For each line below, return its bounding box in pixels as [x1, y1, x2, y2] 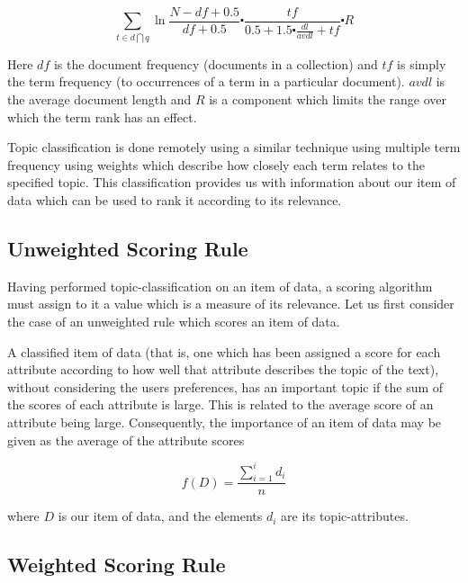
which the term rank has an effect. [7, 107, 197, 126]
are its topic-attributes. [281, 507, 409, 525]
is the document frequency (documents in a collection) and [53, 54, 378, 73]
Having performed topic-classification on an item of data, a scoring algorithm [7, 276, 433, 295]
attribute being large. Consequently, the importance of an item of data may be [7, 412, 442, 431]
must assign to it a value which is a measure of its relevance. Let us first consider [7, 294, 454, 313]
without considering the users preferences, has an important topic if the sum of [7, 377, 444, 396]
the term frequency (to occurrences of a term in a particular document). [7, 72, 405, 91]
